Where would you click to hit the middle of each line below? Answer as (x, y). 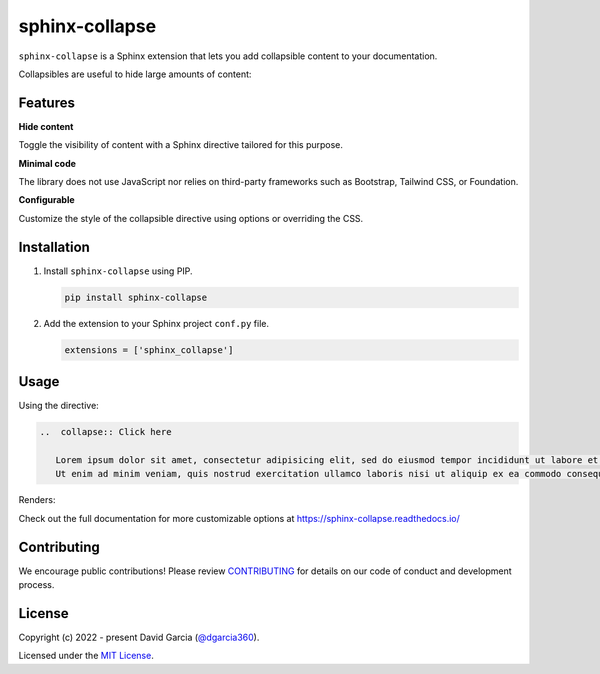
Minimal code (47, 163)
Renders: (37, 500)
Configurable (46, 200)
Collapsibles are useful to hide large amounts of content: (135, 74)
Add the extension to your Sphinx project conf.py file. (156, 323)
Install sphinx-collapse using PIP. (118, 271)
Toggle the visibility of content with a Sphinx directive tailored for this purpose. (181, 145)
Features (46, 102)
